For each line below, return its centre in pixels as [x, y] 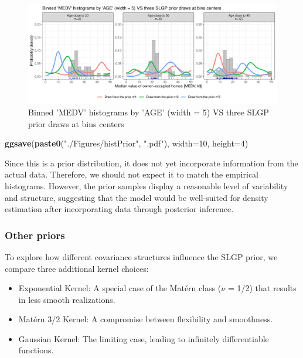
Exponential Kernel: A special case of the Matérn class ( [120, 288]
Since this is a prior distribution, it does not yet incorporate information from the [151, 163]
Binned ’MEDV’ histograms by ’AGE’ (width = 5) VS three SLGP [149, 112]
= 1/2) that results [262, 288]
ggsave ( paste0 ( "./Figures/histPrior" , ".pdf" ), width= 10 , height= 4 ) [127, 143]
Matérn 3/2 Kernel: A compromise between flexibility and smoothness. [146, 319]
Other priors [35, 235]
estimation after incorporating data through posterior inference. [119, 209]
